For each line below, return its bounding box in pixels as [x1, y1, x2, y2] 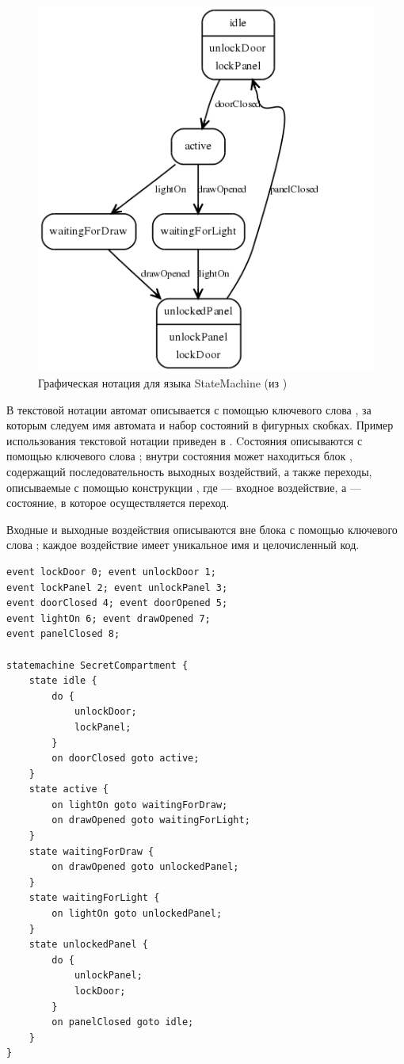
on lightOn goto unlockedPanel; [51, 908, 223, 920]
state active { [29, 784, 109, 795]
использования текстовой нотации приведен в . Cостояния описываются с [6, 432, 363, 448]
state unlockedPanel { [29, 939, 148, 951]
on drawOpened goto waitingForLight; [51, 814, 250, 826]
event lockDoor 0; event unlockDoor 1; [6, 566, 216, 578]
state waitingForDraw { [29, 845, 154, 857]
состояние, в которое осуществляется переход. [6, 494, 230, 511]
